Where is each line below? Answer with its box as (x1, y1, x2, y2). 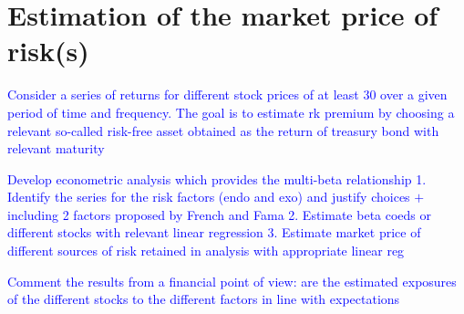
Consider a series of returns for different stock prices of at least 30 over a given (7, 85, 448, 104)
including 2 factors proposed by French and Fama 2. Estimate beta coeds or (7, 204, 432, 224)
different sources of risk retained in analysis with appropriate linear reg (7, 241, 405, 260)
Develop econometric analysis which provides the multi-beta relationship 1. (7, 169, 427, 188)
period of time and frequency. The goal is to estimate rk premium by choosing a (7, 102, 455, 121)
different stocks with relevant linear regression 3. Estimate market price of (7, 223, 421, 242)
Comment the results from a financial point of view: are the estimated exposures (7, 271, 457, 290)
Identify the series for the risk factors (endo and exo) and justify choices (7, 187, 410, 206)
